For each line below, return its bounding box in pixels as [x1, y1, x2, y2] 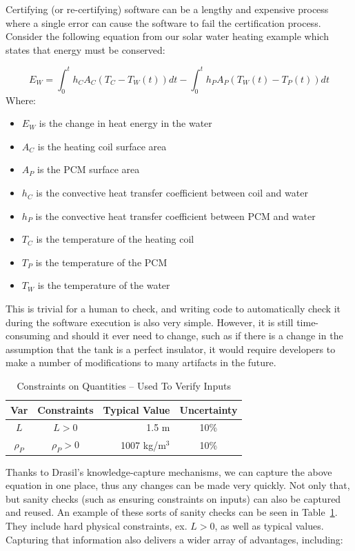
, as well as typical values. [214, 518, 324, 532]
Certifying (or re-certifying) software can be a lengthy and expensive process [6, 2, 329, 16]
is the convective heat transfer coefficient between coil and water [36, 186, 308, 200]
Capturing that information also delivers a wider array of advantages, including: [6, 532, 343, 546]
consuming [6, 328, 50, 343]
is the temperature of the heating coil [36, 232, 194, 246]
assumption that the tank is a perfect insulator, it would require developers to [6, 341, 336, 356]
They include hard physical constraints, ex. [6, 518, 187, 532]
